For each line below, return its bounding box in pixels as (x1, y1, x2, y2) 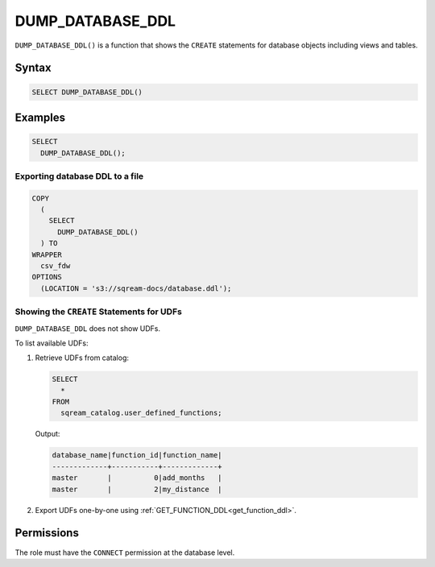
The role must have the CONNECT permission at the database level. (14, 548, 235, 557)
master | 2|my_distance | (52, 484, 222, 494)
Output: (35, 429, 60, 439)
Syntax (14, 61, 52, 75)
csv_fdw (40, 262, 71, 271)
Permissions (14, 526, 80, 540)
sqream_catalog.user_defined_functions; (60, 408, 222, 418)
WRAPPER (31, 250, 62, 259)
